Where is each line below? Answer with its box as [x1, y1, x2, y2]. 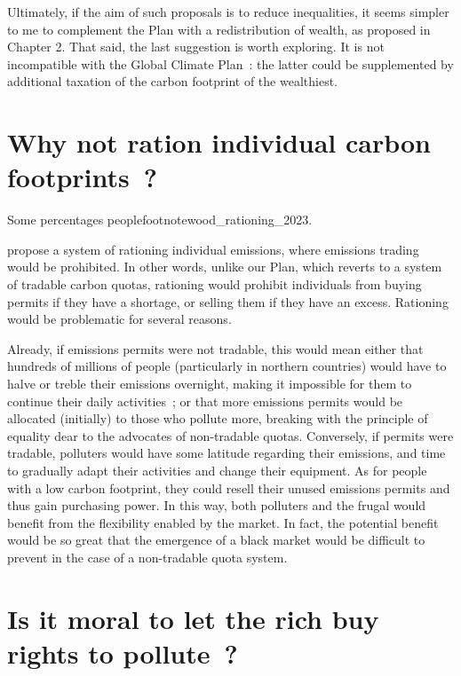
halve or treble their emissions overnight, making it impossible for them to [7, 374, 412, 393]
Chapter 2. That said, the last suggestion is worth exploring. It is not [7, 37, 385, 56]
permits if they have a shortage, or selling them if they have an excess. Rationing [7, 292, 449, 310]
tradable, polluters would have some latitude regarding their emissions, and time [7, 444, 446, 462]
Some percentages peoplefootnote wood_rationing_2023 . [7, 210, 313, 229]
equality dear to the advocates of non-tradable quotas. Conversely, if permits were [7, 426, 454, 444]
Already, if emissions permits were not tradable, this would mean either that [7, 339, 424, 358]
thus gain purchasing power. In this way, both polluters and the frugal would [7, 496, 426, 515]
